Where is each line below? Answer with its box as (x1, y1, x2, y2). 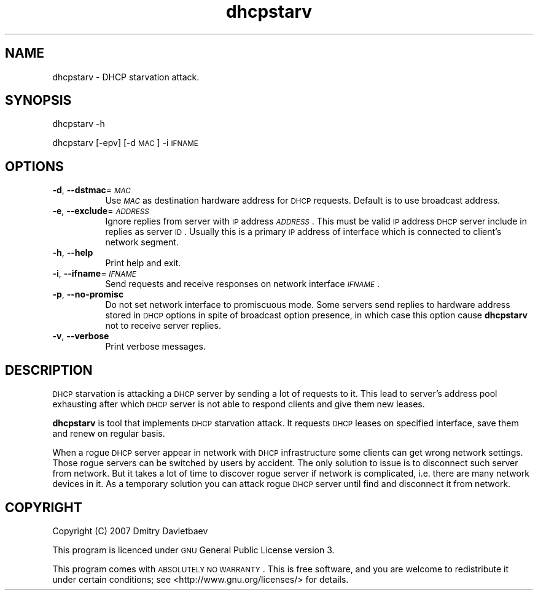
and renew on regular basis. (52, 428, 165, 439)
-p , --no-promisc (52, 289, 124, 300)
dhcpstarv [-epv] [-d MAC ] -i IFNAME (52, 137, 198, 148)
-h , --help (52, 247, 93, 258)
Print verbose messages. (105, 341, 206, 352)
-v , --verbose (52, 331, 109, 342)
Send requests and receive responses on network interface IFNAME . (105, 278, 380, 290)
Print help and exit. (105, 258, 181, 269)
